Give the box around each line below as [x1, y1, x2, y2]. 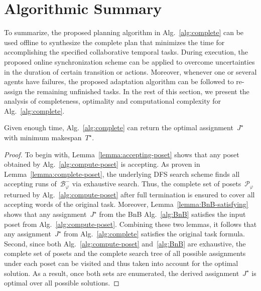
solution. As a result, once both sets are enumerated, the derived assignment [4, 267, 239, 278]
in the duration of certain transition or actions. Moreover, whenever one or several [4, 66, 257, 77]
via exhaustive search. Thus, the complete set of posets [72, 178, 241, 189]
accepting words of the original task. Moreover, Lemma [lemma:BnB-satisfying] [4, 199, 248, 209]
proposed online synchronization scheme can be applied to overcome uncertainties [4, 56, 255, 67]
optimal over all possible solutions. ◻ [4, 277, 119, 288]
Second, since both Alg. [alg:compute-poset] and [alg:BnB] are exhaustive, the [4, 238, 246, 248]
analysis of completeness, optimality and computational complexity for [4, 96, 221, 106]
